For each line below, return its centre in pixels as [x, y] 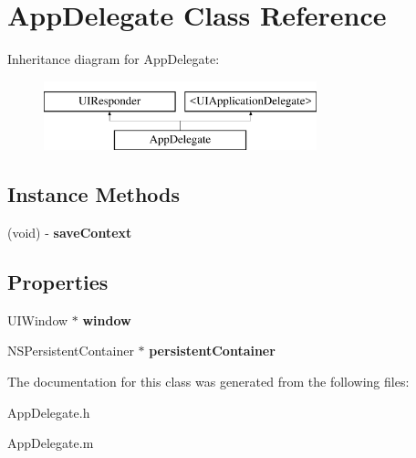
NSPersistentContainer [71, 351]
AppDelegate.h [49, 412]
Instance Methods [94, 194]
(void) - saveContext [70, 233]
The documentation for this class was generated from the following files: [208, 382]
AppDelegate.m [51, 443]
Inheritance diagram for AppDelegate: [114, 59]
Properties [58, 282]
